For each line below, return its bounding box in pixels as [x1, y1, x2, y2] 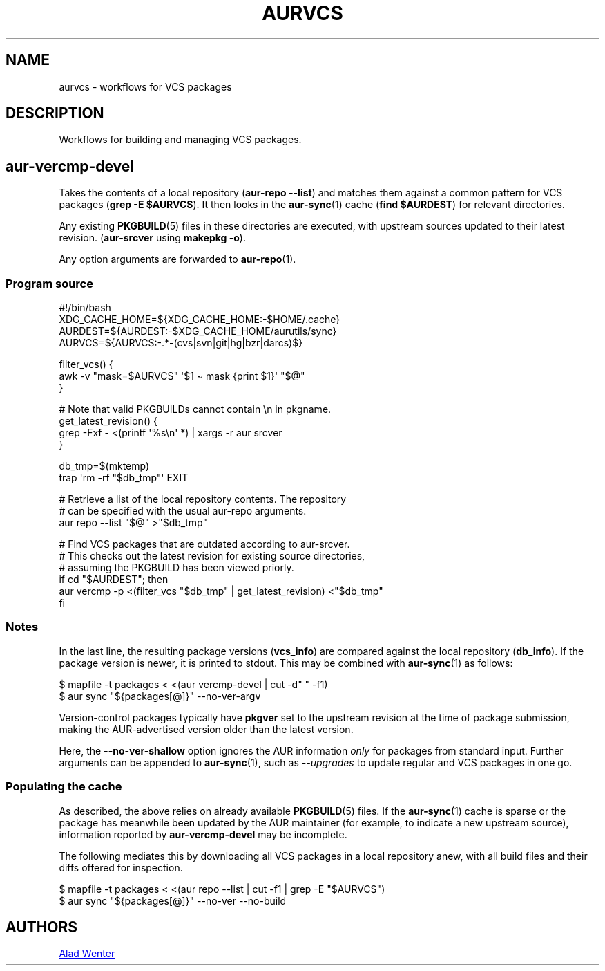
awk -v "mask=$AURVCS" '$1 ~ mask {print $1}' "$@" [59, 370, 305, 382]
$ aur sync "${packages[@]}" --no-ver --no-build [59, 894, 287, 907]
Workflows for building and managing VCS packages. [59, 133, 302, 146]
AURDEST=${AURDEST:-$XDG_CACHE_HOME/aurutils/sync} [59, 325, 337, 337]
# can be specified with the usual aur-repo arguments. [59, 505, 307, 517]
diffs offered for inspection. [59, 861, 183, 873]
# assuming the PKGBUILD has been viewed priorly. [59, 562, 294, 574]
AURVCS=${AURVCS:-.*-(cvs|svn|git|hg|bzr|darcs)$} [59, 337, 303, 349]
